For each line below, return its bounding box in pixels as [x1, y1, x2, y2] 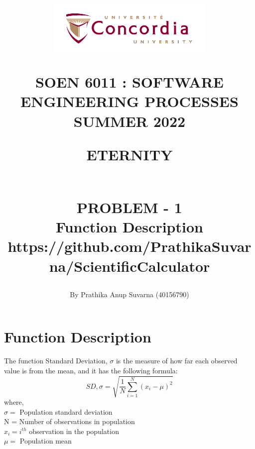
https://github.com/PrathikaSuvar [7, 236, 252, 256]
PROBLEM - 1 [77, 197, 182, 218]
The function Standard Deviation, [4, 355, 108, 366]
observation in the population [29, 426, 119, 436]
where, [4, 397, 24, 407]
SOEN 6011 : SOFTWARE [35, 72, 224, 92]
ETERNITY [86, 144, 173, 164]
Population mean [19, 436, 72, 446]
